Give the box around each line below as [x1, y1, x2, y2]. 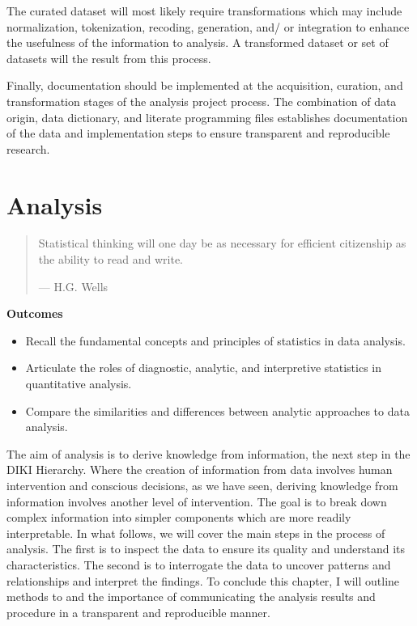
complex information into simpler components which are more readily [6, 509, 351, 526]
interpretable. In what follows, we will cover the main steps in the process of [6, 524, 385, 541]
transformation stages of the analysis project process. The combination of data [6, 92, 397, 109]
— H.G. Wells [38, 277, 109, 294]
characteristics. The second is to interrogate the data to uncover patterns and [6, 556, 391, 573]
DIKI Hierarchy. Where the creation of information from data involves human [6, 461, 393, 478]
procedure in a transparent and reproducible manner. [6, 603, 270, 620]
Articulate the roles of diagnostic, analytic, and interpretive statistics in [25, 359, 382, 376]
